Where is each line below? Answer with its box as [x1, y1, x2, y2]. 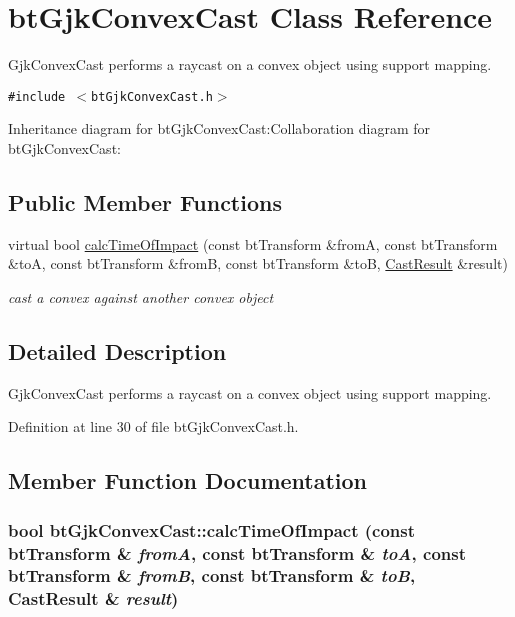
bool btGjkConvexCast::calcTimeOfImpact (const [8, 517, 416, 542]
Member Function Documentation [8, 465, 368, 496]
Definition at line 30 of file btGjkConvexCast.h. [8, 416, 299, 437]
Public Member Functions [8, 186, 282, 217]
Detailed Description [8, 335, 227, 366]
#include [8, 89, 66, 104]
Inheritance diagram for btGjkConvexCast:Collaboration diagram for [8, 118, 431, 139]
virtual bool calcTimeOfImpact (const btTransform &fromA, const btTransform [8, 233, 498, 254]
